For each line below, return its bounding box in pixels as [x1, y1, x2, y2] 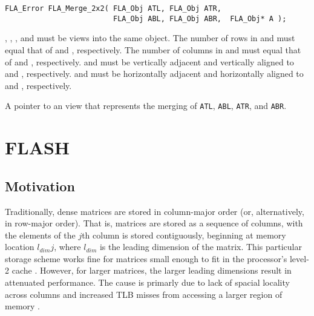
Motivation [5, 176, 75, 195]
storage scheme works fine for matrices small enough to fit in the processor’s [5, 252, 287, 265]
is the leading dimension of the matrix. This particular [99, 240, 302, 253]
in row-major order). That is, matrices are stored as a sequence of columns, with [5, 217, 303, 229]
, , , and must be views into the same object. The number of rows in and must [5, 31, 295, 44]
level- [289, 252, 309, 265]
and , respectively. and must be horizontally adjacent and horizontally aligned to [5, 67, 304, 80]
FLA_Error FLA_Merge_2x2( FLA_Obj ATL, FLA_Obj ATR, [5, 4, 221, 13]
